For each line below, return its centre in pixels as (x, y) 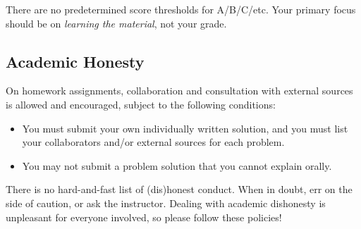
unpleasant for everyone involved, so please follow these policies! (144, 217)
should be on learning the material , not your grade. (116, 23)
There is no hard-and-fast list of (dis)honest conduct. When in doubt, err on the (179, 189)
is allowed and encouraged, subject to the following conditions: (141, 104)
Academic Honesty (75, 61)
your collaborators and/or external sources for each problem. (153, 142)
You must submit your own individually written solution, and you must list (185, 128)
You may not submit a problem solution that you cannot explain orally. (177, 165)
